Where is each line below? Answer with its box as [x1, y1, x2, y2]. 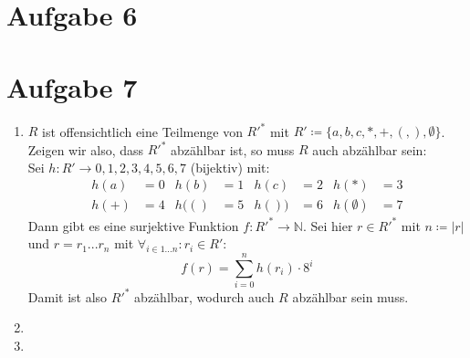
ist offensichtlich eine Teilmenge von [42, 121, 243, 140]
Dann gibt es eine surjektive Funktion [27, 216, 239, 235]
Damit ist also [27, 287, 108, 306]
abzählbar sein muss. [292, 287, 409, 306]
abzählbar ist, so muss [171, 140, 295, 159]
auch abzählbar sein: [312, 140, 427, 159]
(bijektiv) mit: [190, 157, 270, 176]
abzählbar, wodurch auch [134, 287, 275, 306]
